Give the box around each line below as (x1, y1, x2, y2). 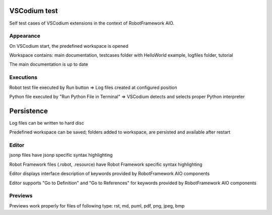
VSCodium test (9, 7, 58, 15)
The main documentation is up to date (9, 61, 88, 67)
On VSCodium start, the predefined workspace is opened (9, 43, 128, 49)
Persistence (9, 106, 48, 115)
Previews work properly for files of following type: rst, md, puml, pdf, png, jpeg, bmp (9, 202, 185, 208)
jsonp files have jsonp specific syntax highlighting (9, 152, 113, 158)
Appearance (9, 33, 40, 40)
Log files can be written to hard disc (9, 120, 84, 126)
